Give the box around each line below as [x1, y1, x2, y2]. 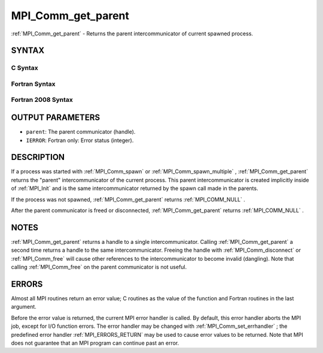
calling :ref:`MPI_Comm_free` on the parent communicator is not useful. [11, 264, 187, 271]
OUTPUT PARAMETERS [11, 113, 100, 123]
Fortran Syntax [11, 80, 56, 88]
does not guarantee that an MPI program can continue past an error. [11, 339, 179, 346]
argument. [11, 303, 37, 310]
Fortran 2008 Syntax [11, 96, 73, 104]
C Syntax [11, 64, 38, 72]
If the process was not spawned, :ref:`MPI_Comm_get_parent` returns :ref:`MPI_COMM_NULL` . [11, 195, 245, 203]
